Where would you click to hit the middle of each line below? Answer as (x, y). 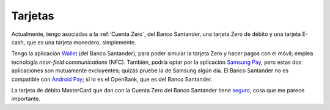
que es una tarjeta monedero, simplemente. (82, 42)
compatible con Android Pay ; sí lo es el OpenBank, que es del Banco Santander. (112, 79)
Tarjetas (33, 16)
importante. (26, 99)
